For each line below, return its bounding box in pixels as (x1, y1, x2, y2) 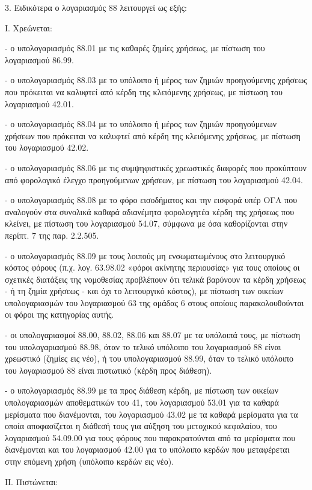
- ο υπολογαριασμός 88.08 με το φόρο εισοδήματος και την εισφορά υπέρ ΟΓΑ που (5, 193, 298, 206)
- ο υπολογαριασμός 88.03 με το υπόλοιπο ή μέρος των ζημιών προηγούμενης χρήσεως (5, 74, 307, 86)
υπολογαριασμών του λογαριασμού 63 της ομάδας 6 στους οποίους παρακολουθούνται (5, 296, 304, 309)
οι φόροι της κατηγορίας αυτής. (5, 308, 114, 321)
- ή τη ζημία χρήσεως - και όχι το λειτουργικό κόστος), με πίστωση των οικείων (5, 284, 284, 297)
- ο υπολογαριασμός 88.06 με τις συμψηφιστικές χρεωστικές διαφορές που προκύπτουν (5, 161, 307, 174)
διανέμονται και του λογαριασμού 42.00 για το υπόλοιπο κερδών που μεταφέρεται (5, 443, 290, 456)
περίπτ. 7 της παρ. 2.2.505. (5, 228, 99, 241)
